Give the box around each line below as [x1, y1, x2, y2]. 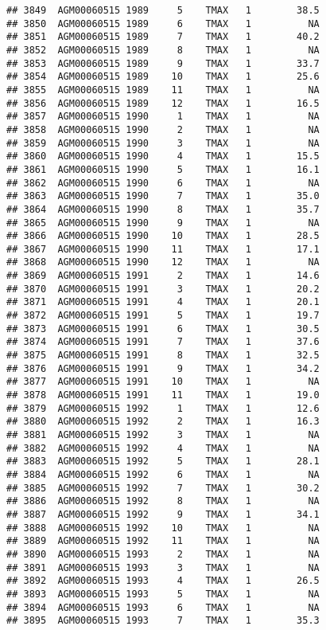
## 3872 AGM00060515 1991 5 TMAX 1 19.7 [6, 310, 320, 322]
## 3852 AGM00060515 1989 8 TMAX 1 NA [6, 44, 320, 56]
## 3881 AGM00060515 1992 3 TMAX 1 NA [6, 429, 320, 440]
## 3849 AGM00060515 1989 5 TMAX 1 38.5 [6, 5, 320, 16]
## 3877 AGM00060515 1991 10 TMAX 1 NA [6, 376, 320, 388]
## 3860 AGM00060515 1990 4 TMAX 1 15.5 [6, 151, 320, 162]
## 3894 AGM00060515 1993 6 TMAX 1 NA [6, 601, 320, 613]
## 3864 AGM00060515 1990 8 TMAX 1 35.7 [6, 203, 320, 215]
